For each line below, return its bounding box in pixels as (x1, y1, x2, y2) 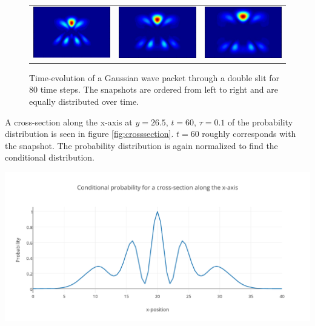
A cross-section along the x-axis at (5, 115, 133, 128)
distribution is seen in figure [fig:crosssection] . (5, 127, 174, 140)
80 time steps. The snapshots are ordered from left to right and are (29, 83, 278, 96)
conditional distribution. (5, 151, 94, 164)
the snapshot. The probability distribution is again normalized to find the (5, 139, 278, 151)
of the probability (228, 115, 293, 128)
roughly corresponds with (202, 127, 296, 140)
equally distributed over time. (29, 95, 139, 107)
